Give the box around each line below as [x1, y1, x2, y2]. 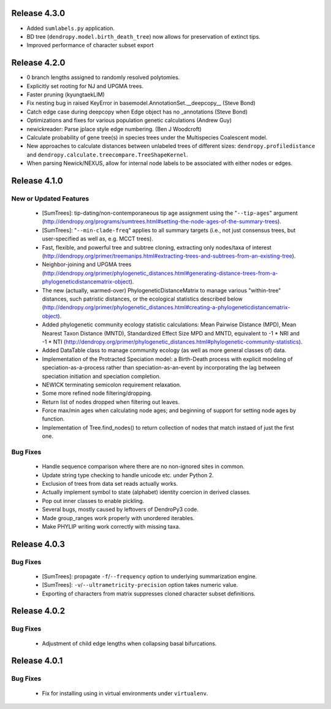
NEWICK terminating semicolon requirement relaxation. [42, 381, 181, 388]
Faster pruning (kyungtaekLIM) [26, 91, 105, 98]
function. [42, 415, 65, 423]
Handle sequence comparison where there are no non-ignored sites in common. [42, 463, 245, 470]
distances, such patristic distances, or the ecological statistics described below [42, 295, 243, 302]
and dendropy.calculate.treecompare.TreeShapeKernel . [26, 151, 188, 158]
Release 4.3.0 [11, 8, 66, 18]
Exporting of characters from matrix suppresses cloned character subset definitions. [42, 589, 256, 597]
